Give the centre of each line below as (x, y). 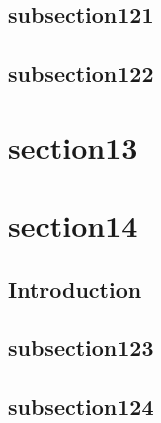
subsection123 (81, 347)
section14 (73, 225)
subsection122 (81, 73)
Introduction (75, 288)
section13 (73, 146)
